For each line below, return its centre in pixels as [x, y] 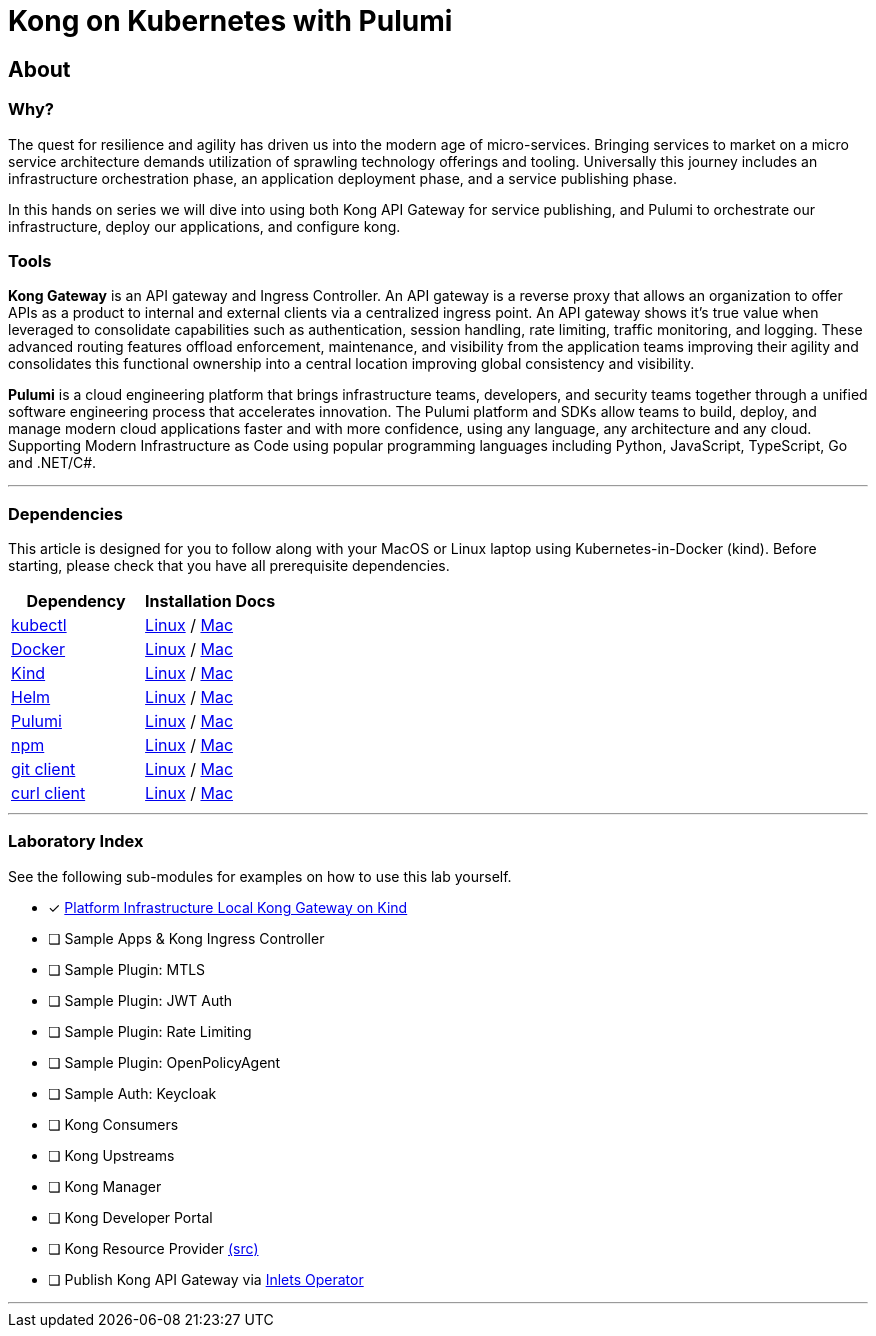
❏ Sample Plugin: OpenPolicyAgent [164, 1062]
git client [43, 769]
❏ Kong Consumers [113, 1124]
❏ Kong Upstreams [111, 1155]
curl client [48, 793]
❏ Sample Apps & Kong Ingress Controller [186, 938]
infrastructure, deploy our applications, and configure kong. [204, 226]
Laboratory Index [76, 841]
